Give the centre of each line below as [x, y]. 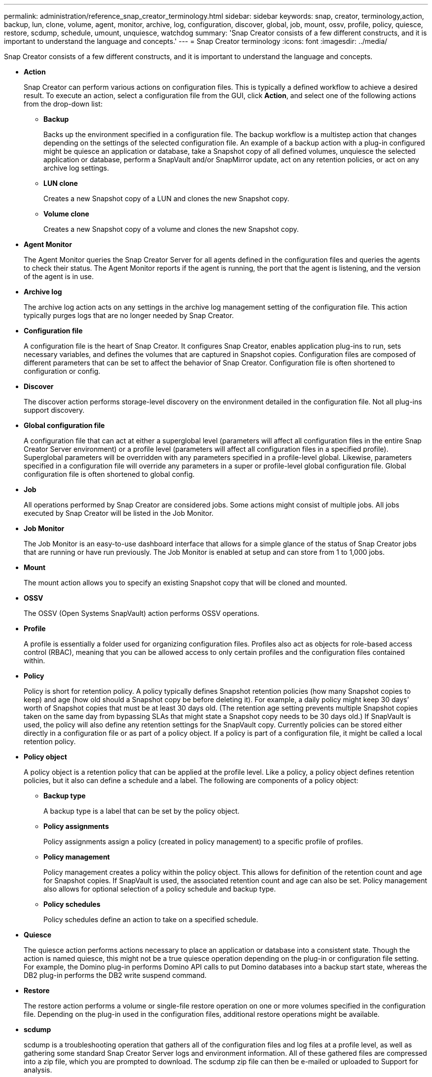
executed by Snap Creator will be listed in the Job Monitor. [119, 513]
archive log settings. [76, 168]
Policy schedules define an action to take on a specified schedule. [151, 919]
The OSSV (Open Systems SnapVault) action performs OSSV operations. [142, 613]
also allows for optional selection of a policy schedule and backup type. [160, 889]
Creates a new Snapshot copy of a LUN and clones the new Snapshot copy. [166, 198]
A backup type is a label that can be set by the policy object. [142, 811]
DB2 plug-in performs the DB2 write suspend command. [115, 975]
